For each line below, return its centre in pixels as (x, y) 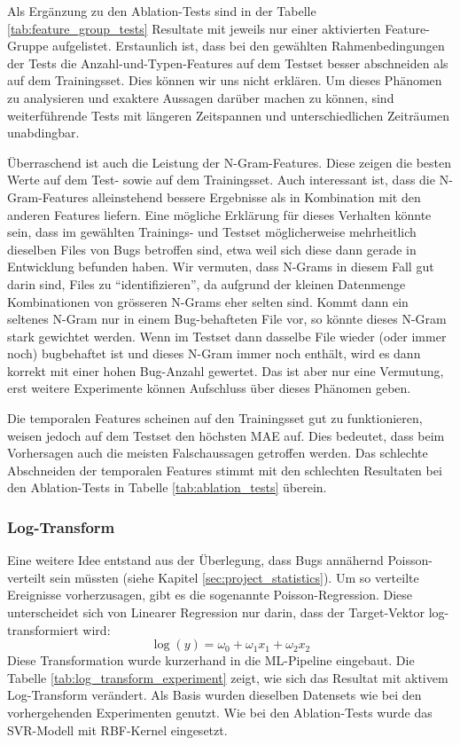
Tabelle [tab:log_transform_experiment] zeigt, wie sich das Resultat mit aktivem (228, 677)
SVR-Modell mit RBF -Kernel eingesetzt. (117, 729)
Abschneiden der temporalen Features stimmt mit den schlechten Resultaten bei (225, 470)
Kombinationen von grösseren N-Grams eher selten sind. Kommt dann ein (208, 301)
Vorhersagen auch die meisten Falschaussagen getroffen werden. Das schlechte (218, 453)
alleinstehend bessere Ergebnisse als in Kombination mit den (257, 196)
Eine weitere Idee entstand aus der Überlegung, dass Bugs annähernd (195, 560)
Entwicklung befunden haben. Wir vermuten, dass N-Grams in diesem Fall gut (221, 267)
